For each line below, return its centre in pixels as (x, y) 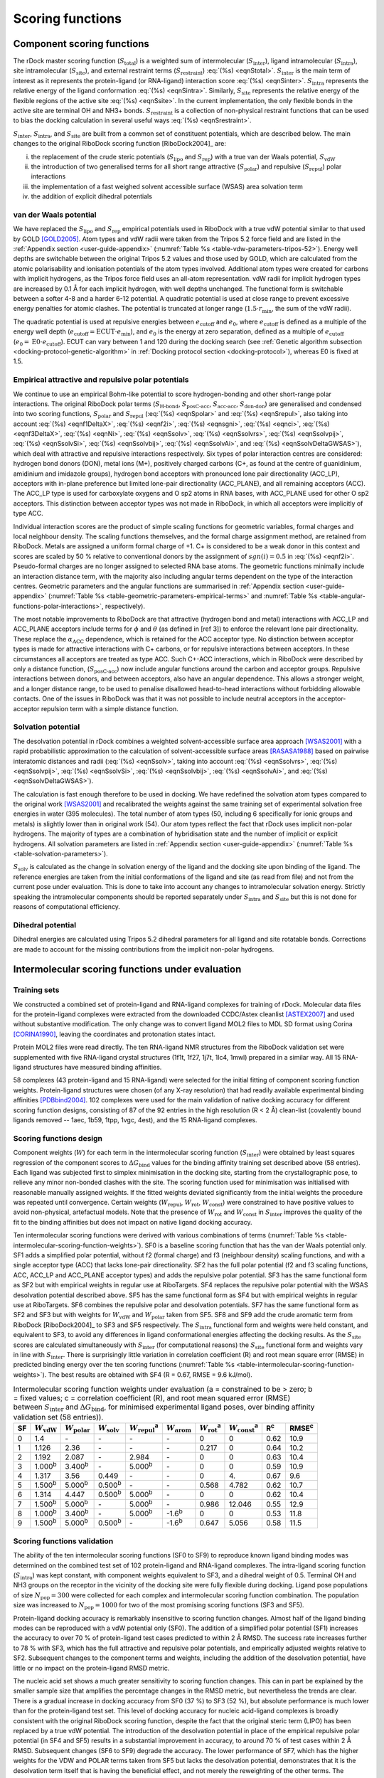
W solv (108, 1429)
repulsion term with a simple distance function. (110, 708)
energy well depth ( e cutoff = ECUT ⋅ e (67, 332)
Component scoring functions (81, 44)
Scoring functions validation (63, 1541)
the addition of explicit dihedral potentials (92, 196)
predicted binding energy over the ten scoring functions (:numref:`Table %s (124, 1365)
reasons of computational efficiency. (67, 906)
